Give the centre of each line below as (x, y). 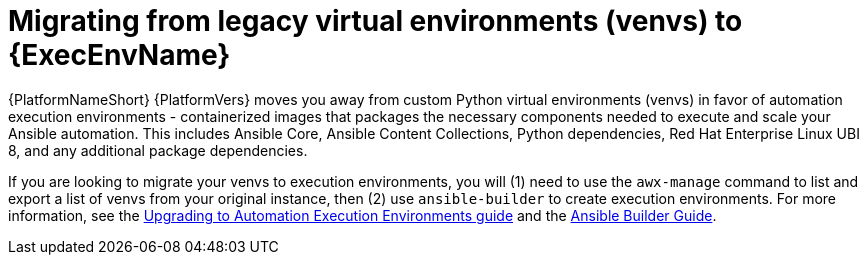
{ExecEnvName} (119, 55)
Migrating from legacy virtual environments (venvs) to (375, 21)
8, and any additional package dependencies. (158, 150)
